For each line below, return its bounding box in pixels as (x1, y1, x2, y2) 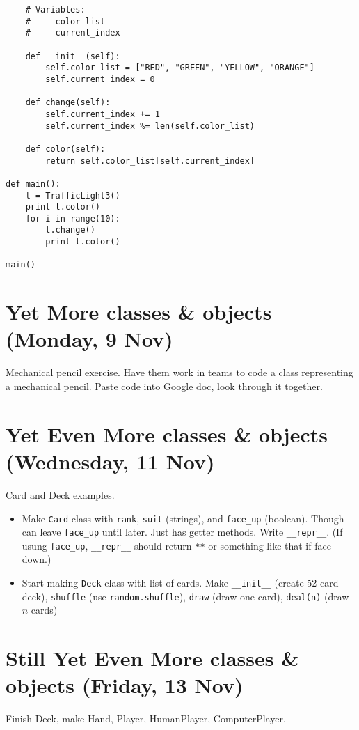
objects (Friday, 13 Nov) (6, 671, 244, 699)
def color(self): (25, 143, 106, 154)
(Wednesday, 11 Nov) (6, 446, 215, 475)
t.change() (45, 225, 95, 235)
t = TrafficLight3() (25, 190, 120, 201)
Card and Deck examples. (6, 487, 115, 502)
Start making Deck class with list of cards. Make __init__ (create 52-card (22, 575, 339, 590)
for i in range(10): (25, 213, 120, 224)
